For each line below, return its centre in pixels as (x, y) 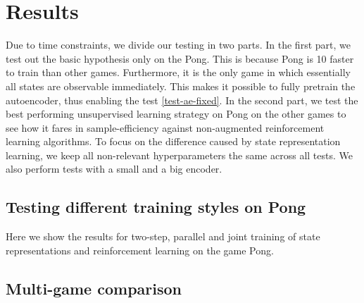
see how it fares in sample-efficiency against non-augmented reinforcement (165, 127)
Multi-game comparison (94, 288)
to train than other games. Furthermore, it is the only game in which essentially (178, 72)
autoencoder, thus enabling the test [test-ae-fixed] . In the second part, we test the (182, 100)
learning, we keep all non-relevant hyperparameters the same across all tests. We (179, 155)
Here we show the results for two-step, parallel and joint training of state (163, 236)
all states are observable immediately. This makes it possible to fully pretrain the (181, 86)
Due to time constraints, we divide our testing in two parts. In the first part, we (178, 45)
